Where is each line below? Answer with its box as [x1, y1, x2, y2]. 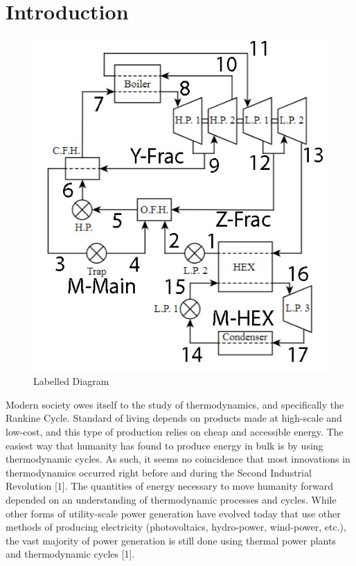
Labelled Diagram [33, 374, 109, 388]
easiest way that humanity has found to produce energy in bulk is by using [6, 438, 323, 452]
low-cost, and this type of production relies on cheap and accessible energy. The [6, 424, 344, 438]
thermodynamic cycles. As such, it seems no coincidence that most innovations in [6, 452, 350, 466]
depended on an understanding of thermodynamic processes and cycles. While [6, 492, 337, 506]
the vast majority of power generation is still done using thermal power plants [6, 533, 336, 547]
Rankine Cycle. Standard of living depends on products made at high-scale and [6, 411, 342, 425]
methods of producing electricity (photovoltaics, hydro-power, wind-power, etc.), [6, 520, 346, 534]
